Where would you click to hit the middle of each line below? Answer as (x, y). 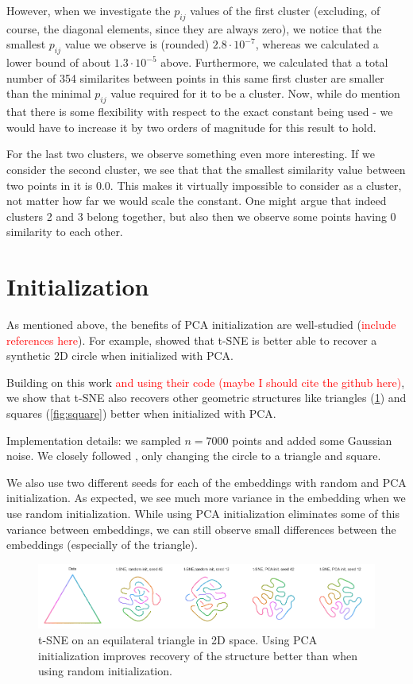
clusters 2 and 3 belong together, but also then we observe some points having (197, 216)
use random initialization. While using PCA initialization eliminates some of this (203, 513)
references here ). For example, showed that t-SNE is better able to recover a (192, 340)
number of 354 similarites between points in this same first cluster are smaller (195, 77)
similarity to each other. (65, 232)
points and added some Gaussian (312, 440)
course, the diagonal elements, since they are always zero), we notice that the (194, 28)
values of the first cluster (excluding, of (285, 10)
